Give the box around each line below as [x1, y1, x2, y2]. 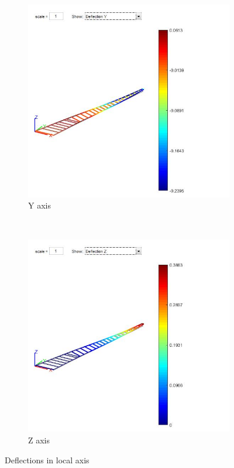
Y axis [28, 199, 51, 211]
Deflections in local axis [5, 453, 90, 466]
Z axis [28, 433, 50, 446]
